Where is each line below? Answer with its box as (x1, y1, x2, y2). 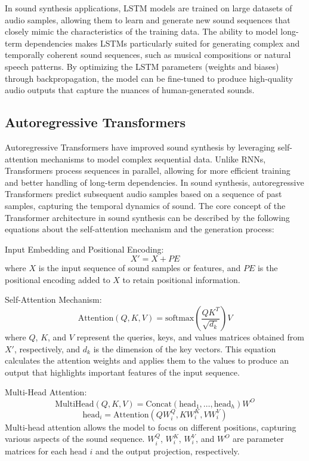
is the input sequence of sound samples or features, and (38, 262, 241, 274)
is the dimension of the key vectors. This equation (93, 342, 276, 355)
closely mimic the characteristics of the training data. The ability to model (5, 25, 278, 38)
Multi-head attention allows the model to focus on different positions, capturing (5, 420, 296, 433)
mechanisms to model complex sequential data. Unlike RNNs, (41, 152, 266, 165)
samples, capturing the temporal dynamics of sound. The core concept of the (5, 199, 286, 211)
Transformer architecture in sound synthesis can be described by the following (5, 211, 290, 223)
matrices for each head (5, 444, 87, 457)
